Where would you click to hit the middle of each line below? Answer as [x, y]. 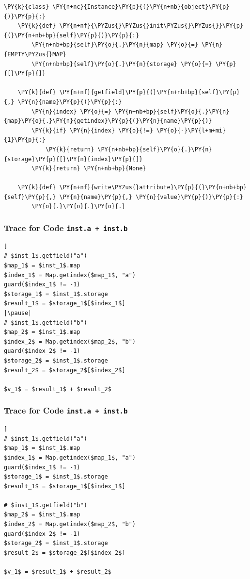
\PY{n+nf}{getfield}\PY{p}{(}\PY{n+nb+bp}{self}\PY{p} [149, 92]
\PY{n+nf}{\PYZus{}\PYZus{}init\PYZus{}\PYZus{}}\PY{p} [151, 26]
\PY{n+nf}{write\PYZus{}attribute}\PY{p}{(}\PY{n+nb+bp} [153, 188]
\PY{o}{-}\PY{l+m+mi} [191, 130]
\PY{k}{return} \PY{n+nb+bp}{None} [89, 169]
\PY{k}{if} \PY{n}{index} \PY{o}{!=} [92, 130]
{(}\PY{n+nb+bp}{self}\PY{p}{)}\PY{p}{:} [72, 35]
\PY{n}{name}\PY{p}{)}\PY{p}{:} [70, 102]
